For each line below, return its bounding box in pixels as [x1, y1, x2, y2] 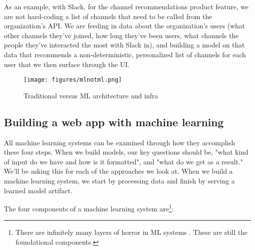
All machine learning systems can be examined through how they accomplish [4, 137, 235, 147]
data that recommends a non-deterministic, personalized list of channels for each [4, 49, 246, 59]
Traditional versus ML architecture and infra [24, 90, 158, 100]
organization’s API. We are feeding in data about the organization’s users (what [4, 21, 245, 31]
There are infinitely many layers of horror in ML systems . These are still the [15, 227, 248, 237]
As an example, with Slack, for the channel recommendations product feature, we [4, 1, 249, 11]
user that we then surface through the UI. [4, 59, 130, 69]
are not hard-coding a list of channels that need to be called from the [4, 11, 212, 21]
